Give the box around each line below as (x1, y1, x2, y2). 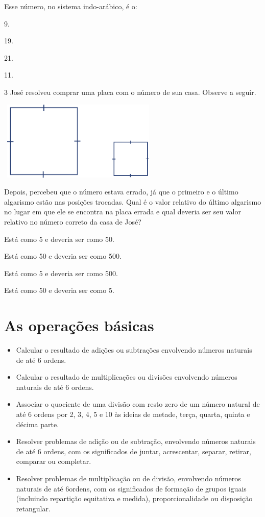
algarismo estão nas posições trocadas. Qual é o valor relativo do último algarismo (4, 196, 261, 207)
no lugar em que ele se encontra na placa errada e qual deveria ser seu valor (4, 206, 242, 217)
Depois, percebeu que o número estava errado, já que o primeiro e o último (4, 186, 238, 197)
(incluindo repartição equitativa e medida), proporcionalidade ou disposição (16, 493, 253, 504)
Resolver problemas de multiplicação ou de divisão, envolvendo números (16, 473, 241, 483)
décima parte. (16, 418, 59, 429)
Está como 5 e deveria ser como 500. (4, 267, 118, 278)
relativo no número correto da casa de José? (4, 216, 141, 227)
